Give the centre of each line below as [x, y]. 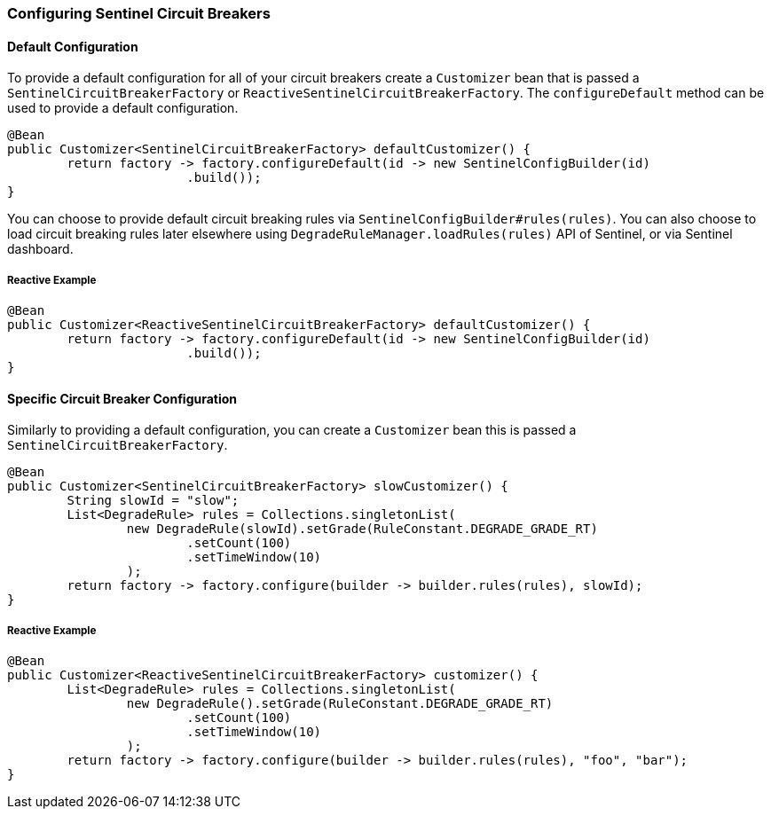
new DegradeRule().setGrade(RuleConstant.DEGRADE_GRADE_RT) [340, 703]
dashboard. [40, 249]
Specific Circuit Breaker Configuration [122, 398]
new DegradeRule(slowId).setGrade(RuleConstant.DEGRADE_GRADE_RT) [362, 529]
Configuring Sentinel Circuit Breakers [139, 13]
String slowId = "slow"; [153, 501]
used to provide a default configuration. [123, 108]
